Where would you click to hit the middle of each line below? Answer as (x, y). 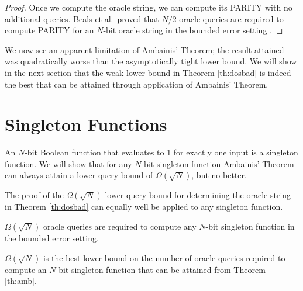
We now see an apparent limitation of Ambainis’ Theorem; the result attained (144, 49)
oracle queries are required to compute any (120, 226)
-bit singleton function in (250, 226)
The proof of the (34, 195)
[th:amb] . (21, 281)
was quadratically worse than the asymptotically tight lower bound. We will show (151, 61)
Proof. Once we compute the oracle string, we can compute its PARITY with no (149, 7)
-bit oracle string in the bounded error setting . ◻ (193, 30)
